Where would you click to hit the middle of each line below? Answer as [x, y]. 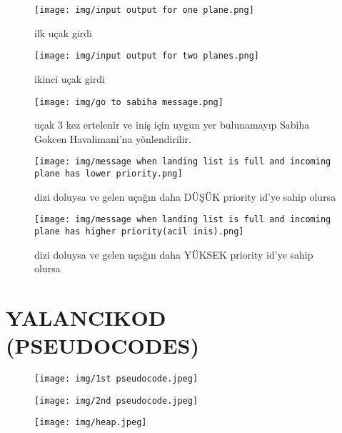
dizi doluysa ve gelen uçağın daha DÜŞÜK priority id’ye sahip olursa [185, 196]
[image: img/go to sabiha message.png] [129, 102]
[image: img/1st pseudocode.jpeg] [116, 379]
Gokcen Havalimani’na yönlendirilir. [113, 138]
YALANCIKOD [86, 317]
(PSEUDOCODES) [102, 345]
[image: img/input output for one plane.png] [144, 10]
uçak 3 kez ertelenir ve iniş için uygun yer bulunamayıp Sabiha [172, 125]
